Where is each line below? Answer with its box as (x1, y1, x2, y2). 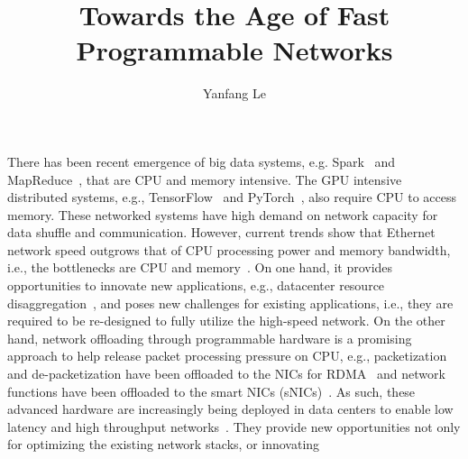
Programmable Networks (76, 32, 393, 69)
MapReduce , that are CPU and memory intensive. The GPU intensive (7, 170, 402, 188)
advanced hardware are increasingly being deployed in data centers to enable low (7, 399, 454, 418)
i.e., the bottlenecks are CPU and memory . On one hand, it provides (7, 258, 393, 277)
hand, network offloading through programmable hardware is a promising (7, 328, 412, 347)
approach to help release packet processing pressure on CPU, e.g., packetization (7, 346, 447, 365)
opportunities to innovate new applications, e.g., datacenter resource (7, 276, 385, 295)
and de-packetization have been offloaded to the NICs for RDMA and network (7, 364, 445, 383)
